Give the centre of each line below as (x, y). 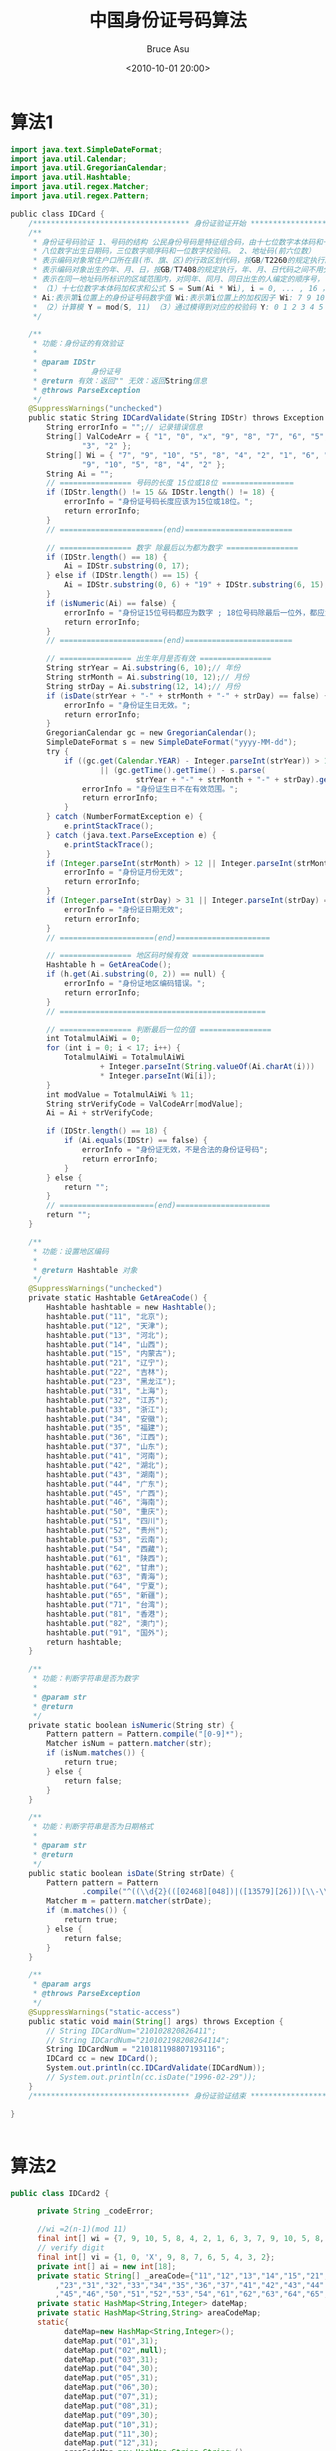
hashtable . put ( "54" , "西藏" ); (107, 1549)
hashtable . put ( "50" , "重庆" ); (107, 1512)
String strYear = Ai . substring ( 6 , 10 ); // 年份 (143, 668)
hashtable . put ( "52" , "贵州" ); (107, 1531)
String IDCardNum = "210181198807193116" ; (136, 2049)
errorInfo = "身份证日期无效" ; (123, 909)
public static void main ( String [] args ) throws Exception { (156, 2021)
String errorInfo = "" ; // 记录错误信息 (124, 427)
